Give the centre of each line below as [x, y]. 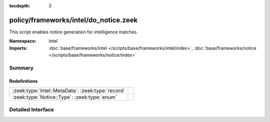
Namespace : [23, 41]
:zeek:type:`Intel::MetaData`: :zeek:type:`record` [69, 91]
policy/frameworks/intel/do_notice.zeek [73, 20]
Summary [21, 68]
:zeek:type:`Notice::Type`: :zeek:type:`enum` [65, 97]
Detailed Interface [32, 110]
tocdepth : [20, 6]
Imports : [18, 48]
